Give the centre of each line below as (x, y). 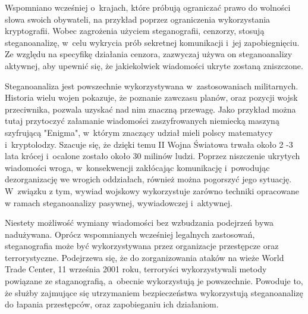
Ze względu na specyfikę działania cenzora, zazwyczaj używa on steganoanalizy (149, 54)
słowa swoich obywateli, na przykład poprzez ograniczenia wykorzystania (138, 19)
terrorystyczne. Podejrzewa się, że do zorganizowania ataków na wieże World (144, 257)
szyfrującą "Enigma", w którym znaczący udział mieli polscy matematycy (139, 132)
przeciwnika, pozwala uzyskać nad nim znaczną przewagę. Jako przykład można (150, 109)
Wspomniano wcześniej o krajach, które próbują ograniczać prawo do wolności (148, 7)
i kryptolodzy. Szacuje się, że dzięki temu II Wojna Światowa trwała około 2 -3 (149, 144)
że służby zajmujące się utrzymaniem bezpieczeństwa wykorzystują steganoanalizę (154, 292)
